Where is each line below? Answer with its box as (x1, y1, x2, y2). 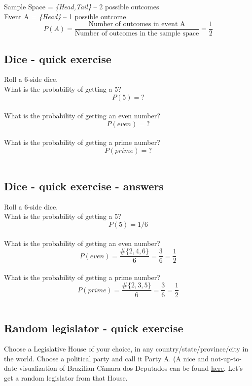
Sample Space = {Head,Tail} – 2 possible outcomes (4, 1, 159, 11)
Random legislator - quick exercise (4, 320, 183, 336)
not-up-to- (211, 353, 242, 363)
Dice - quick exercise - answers (4, 178, 164, 193)
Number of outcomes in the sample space (74, 30, 199, 37)
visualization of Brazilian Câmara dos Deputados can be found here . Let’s (19, 363, 243, 373)
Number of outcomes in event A (88, 21, 185, 28)
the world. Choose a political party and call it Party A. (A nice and (4, 353, 209, 363)
